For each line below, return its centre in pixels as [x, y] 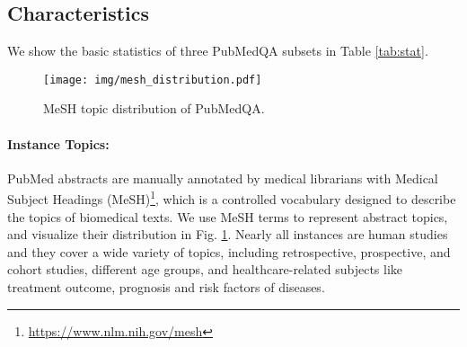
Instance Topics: [58, 143]
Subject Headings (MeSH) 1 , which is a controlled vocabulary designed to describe [232, 198]
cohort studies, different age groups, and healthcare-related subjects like [205, 269]
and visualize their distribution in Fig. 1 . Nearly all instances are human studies [228, 234]
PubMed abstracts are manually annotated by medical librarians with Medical [223, 178]
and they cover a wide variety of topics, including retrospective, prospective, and [229, 251]
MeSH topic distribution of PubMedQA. [154, 108]
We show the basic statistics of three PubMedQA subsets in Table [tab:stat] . [218, 51]
